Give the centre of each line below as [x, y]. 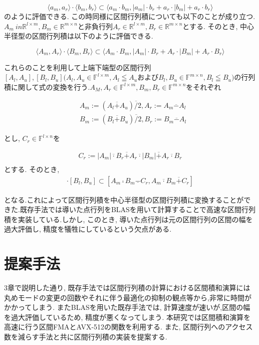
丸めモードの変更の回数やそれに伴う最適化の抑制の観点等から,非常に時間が [128, 297]
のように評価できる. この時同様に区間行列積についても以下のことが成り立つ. [130, 16]
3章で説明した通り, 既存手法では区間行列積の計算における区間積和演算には [127, 288]
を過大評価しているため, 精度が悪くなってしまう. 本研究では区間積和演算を [127, 317]
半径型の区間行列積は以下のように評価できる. [79, 36]
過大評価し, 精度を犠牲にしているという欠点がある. [88, 229]
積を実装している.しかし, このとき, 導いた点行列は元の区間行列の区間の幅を [128, 219]
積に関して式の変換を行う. [47, 87]
